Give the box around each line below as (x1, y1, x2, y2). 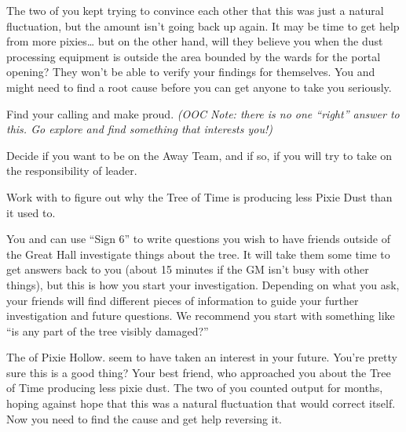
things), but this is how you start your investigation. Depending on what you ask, (6, 276, 400, 292)
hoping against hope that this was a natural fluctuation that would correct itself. (6, 395, 396, 412)
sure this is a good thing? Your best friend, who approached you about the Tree (6, 364, 391, 380)
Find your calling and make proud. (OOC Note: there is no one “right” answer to (6, 105, 400, 122)
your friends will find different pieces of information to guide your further (6, 292, 359, 308)
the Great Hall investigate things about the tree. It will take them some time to (6, 245, 390, 262)
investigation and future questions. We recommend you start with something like (6, 307, 395, 324)
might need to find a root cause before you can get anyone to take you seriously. (6, 78, 392, 95)
